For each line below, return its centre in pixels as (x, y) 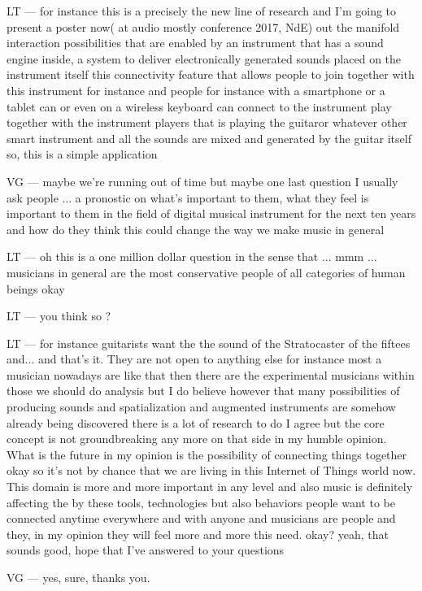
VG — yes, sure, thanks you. (78, 577)
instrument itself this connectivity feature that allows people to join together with (211, 74)
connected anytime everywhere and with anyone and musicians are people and (201, 518)
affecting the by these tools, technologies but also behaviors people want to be (201, 502)
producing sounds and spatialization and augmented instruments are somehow (201, 407)
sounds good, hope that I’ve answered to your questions (146, 550)
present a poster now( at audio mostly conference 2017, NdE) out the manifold (203, 26)
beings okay (36, 288)
